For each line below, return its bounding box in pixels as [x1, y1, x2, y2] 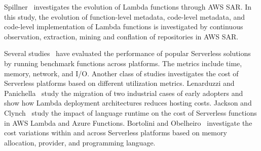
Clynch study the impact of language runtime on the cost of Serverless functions [4, 107, 257, 118]
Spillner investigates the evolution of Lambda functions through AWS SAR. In [4, 2, 252, 12]
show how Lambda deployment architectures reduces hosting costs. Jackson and [4, 97, 252, 108]
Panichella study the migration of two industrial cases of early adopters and [4, 87, 243, 98]
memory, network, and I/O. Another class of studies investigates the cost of [4, 68, 239, 78]
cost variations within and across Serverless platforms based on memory [4, 127, 227, 138]
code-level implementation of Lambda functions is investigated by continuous [4, 21, 243, 32]
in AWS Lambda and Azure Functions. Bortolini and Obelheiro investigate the [4, 117, 252, 128]
